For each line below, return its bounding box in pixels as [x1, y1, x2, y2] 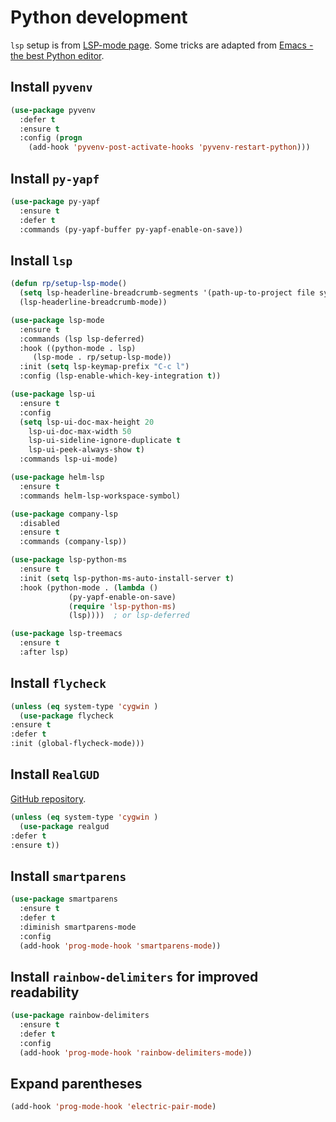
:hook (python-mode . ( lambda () [19, 582, 159, 593]
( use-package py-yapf [10, 196, 101, 206]
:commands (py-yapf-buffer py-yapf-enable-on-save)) [19, 224, 244, 235]
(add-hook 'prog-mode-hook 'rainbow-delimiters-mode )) [19, 1047, 253, 1058]
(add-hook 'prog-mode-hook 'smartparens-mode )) [19, 941, 222, 951]
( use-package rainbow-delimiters [10, 1011, 150, 1021]
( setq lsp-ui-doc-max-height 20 [19, 417, 155, 427]
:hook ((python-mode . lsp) [19, 343, 137, 353]
